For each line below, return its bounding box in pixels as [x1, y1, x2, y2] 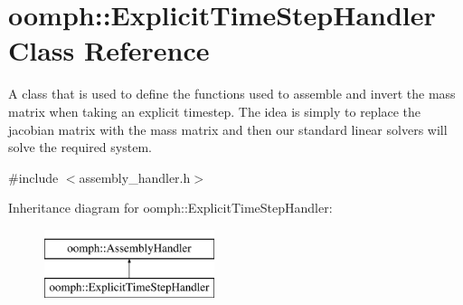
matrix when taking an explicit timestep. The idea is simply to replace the [8, 101, 421, 120]
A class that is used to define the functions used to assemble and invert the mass [8, 84, 456, 103]
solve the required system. [8, 138, 152, 157]
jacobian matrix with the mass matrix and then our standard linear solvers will [8, 119, 448, 138]
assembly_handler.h [79, 167, 191, 186]
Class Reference [8, 32, 210, 69]
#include [8, 167, 59, 186]
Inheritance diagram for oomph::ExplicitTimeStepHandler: [8, 198, 333, 217]
